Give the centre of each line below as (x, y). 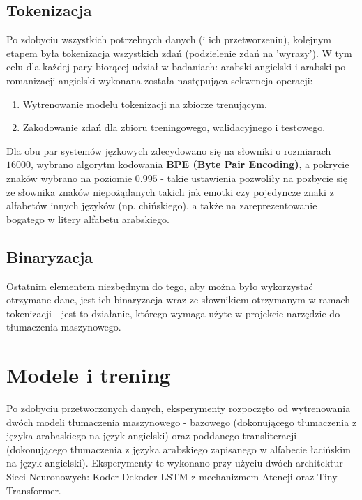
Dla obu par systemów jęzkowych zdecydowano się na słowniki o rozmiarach (169, 150)
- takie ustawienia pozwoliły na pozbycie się (254, 177)
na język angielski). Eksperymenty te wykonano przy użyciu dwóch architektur (175, 463)
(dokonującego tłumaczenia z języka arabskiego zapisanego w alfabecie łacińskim (179, 449)
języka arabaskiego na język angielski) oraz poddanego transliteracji (152, 435)
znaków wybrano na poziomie (69, 177)
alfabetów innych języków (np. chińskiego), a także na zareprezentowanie (162, 205)
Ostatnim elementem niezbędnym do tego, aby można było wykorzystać (160, 286)
